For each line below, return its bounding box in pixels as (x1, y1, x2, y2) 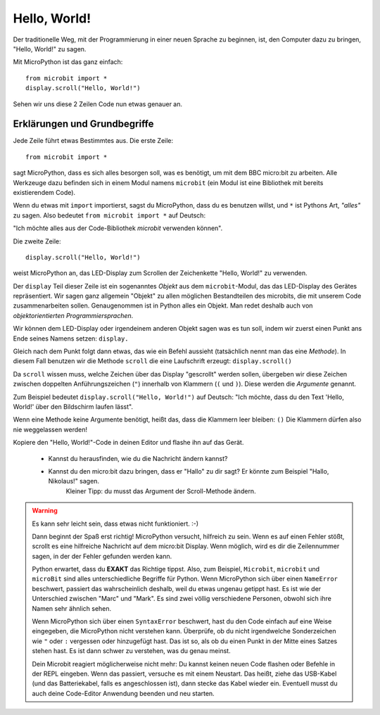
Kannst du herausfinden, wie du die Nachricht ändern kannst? (48, 454, 228, 462)
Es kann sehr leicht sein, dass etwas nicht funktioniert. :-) (32, 519, 199, 528)
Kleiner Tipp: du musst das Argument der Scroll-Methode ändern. (65, 486, 256, 495)
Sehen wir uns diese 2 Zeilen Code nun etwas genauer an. (13, 99, 183, 108)
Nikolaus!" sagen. (48, 477, 100, 486)
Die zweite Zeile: (13, 236, 61, 246)
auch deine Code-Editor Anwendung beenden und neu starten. (32, 689, 215, 697)
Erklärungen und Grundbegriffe (13, 118, 154, 130)
